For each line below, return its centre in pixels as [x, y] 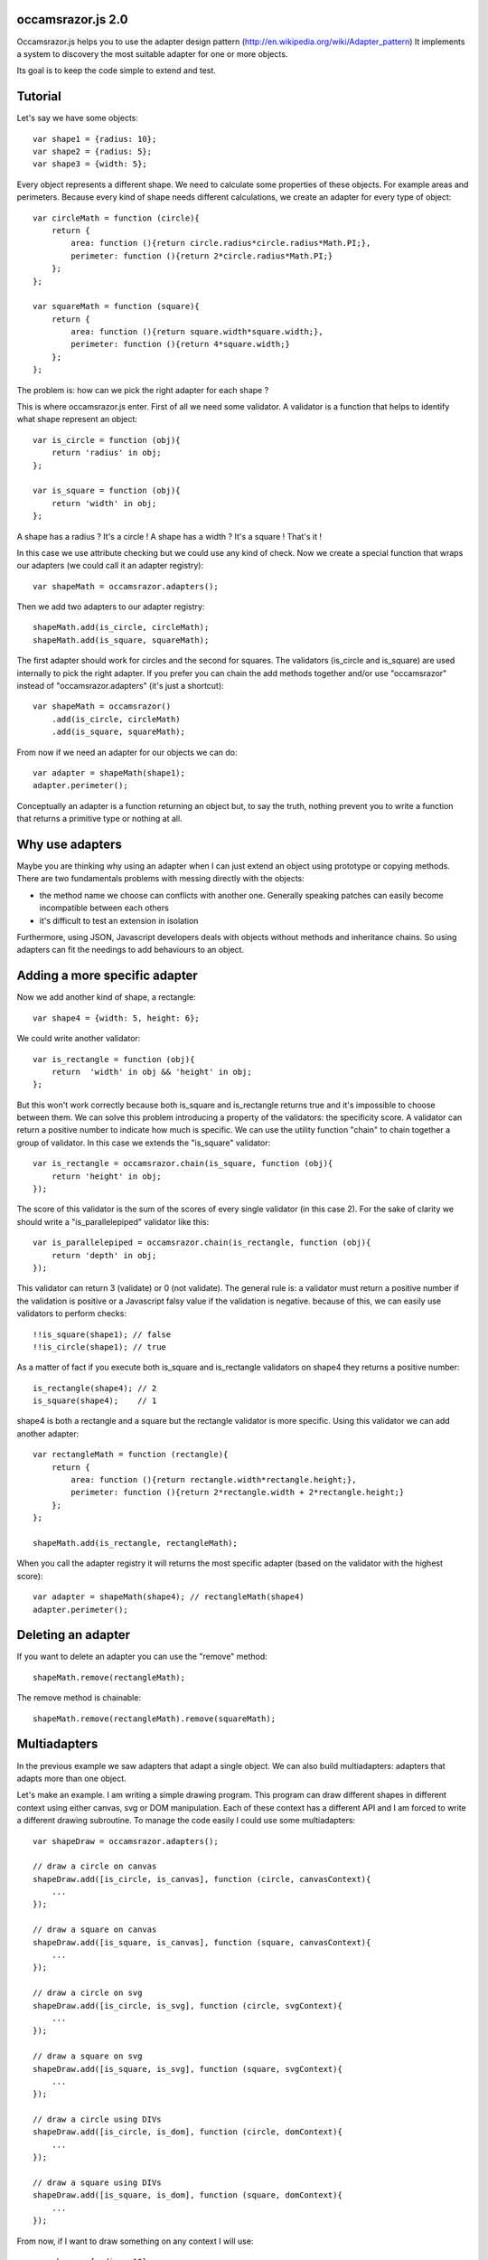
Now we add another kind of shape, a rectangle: [106, 997]
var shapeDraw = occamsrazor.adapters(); [126, 1841]
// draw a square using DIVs [97, 2183]
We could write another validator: [79, 1039]
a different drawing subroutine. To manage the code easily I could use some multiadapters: [186, 1821]
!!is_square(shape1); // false [102, 1334]
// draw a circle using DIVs [97, 2119]
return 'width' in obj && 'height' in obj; [151, 1072]
